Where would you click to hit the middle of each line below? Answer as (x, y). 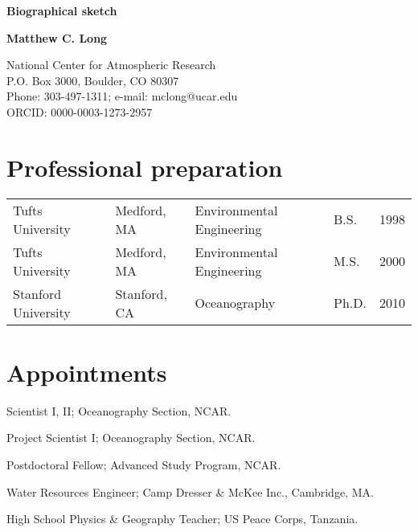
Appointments (87, 372)
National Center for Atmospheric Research (111, 65)
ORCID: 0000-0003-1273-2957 (80, 111)
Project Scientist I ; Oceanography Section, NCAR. (131, 438)
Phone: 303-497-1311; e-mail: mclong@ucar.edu (122, 96)
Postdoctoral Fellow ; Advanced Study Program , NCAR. (144, 464)
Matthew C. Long (57, 37)
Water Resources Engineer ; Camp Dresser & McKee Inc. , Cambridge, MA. (190, 491)
